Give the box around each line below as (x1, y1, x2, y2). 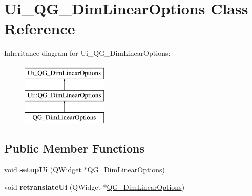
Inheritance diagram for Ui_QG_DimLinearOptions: (4, 48, 171, 58)
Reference (4, 18, 75, 39)
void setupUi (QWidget (4, 164, 81, 175)
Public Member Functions (4, 140, 144, 156)
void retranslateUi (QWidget (4, 181, 101, 192)
